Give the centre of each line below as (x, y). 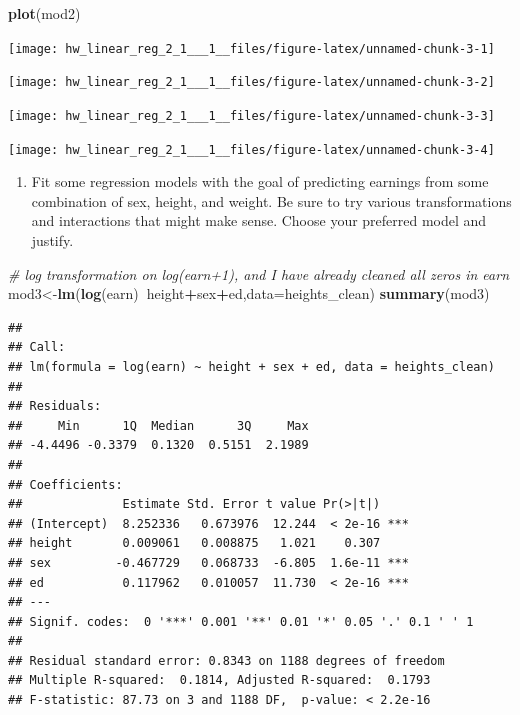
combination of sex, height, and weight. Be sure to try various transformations (271, 200)
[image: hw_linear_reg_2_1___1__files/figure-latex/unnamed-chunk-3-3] (251, 115)
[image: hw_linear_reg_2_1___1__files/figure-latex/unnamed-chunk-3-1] (251, 48)
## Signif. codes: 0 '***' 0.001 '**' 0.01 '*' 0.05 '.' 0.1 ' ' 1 (241, 621)
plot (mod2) (44, 13)
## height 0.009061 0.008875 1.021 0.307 (194, 543)
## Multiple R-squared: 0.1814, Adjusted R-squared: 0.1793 (219, 680)
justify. (52, 240)
